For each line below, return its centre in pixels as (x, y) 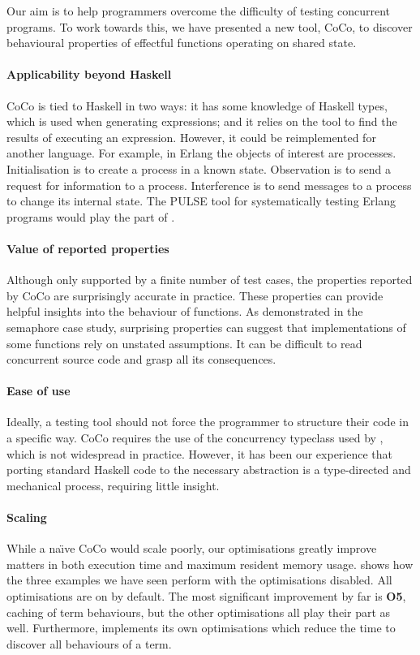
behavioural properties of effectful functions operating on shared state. (182, 43)
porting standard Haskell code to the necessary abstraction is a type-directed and (209, 470)
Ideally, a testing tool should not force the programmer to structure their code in (208, 422)
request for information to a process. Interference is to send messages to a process (209, 185)
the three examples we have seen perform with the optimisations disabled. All (199, 580)
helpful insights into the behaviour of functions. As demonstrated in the (185, 311)
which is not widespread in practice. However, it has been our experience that (200, 453)
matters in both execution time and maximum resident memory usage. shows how (210, 564)
